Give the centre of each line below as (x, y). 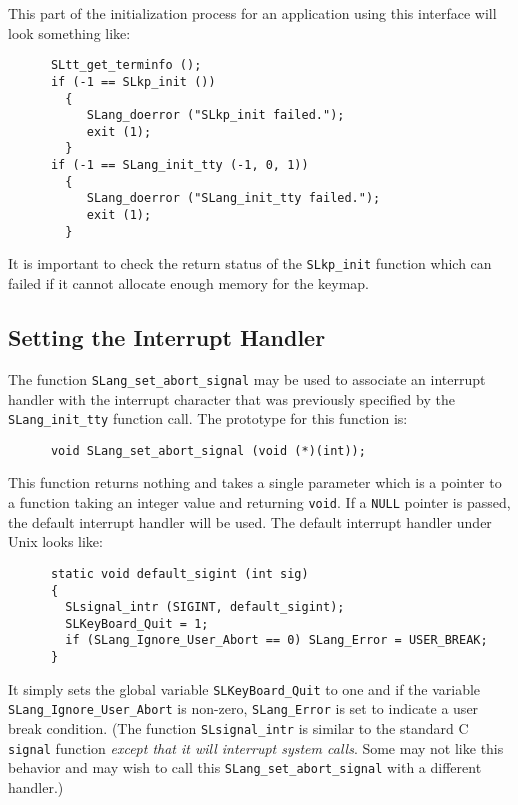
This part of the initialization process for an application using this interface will (252, 13)
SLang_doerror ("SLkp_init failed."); (215, 115)
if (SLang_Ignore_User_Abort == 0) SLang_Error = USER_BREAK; (276, 640)
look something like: (69, 32)
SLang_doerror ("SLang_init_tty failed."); (233, 198)
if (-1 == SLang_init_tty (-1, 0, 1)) (179, 165)
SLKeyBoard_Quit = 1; (137, 623)
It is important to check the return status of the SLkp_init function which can (250, 263)
